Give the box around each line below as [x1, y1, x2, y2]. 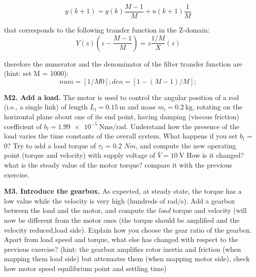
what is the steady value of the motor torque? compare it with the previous [4, 160, 232, 170]
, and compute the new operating [136, 140, 236, 150]
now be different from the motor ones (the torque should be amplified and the [4, 214, 240, 225]
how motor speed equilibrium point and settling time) [4, 263, 167, 273]
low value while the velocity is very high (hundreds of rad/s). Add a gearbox [4, 195, 235, 206]
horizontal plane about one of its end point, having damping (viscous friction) [4, 111, 239, 122]
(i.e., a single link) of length [4, 102, 88, 112]
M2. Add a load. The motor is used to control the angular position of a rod [4, 92, 239, 102]
